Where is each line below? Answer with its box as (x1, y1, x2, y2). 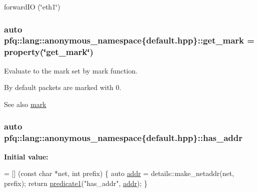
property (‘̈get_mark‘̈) (4, 45, 93, 58)
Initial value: (4, 151, 48, 161)
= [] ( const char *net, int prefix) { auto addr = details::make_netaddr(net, (4, 168, 234, 178)
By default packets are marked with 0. (4, 82, 121, 92)
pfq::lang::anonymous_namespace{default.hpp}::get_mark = (4, 34, 254, 46)
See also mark (4, 98, 46, 109)
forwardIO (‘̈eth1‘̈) (4, 1, 60, 11)
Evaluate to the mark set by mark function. (4, 65, 138, 75)
